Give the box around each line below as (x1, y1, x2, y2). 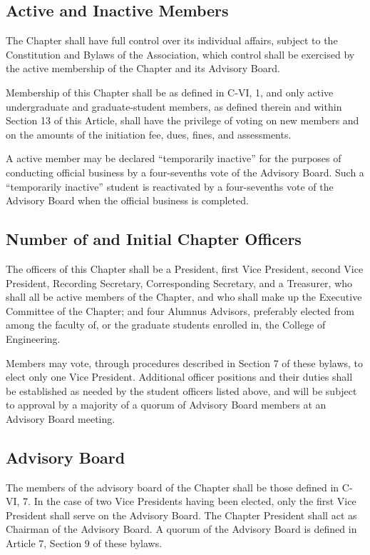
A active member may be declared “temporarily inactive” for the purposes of (6, 151, 341, 166)
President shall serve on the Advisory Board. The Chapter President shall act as (6, 507, 357, 522)
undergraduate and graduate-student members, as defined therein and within (6, 99, 342, 114)
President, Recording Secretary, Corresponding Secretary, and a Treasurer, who (6, 275, 353, 290)
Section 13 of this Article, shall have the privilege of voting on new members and (6, 113, 359, 128)
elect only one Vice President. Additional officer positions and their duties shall (6, 369, 353, 384)
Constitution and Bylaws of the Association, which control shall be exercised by (6, 46, 355, 61)
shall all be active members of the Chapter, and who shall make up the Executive (6, 289, 362, 304)
